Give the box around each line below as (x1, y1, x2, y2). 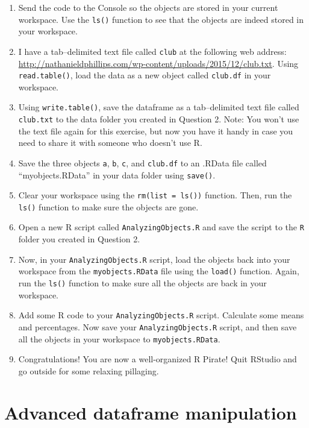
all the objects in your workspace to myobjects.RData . (18, 332, 220, 345)
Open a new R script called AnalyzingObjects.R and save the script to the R (18, 221, 304, 233)
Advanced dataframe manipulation (4, 400, 297, 424)
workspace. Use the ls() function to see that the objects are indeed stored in (18, 13, 304, 25)
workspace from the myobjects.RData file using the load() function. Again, (18, 265, 299, 277)
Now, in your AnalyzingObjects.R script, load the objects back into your (18, 253, 290, 265)
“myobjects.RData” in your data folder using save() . (18, 168, 216, 181)
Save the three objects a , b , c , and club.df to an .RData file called (18, 156, 267, 169)
